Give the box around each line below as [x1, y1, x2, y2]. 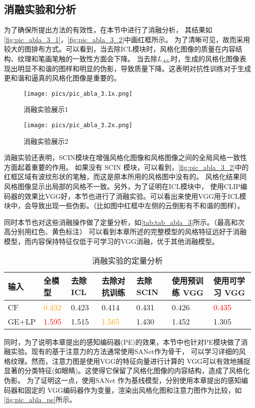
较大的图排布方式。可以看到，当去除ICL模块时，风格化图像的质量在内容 [4, 44, 235, 54]
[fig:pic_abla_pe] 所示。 [4, 394, 76, 405]
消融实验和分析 [4, 1, 76, 17]
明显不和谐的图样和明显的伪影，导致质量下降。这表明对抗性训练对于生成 [17, 63, 251, 73]
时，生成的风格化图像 [171, 53, 240, 63]
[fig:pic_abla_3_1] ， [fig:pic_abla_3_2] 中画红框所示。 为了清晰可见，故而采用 [4, 34, 250, 44]
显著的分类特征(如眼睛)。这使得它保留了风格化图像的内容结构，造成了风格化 [4, 365, 250, 376]
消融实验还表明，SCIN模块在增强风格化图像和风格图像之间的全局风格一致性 [4, 152, 247, 163]
